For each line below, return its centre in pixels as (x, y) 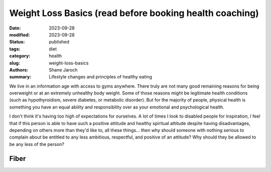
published (59, 42)
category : (20, 56)
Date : (15, 28)
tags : (15, 49)
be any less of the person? (37, 144)
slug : (15, 63)
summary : (20, 77)
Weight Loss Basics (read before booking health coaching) (134, 13)
